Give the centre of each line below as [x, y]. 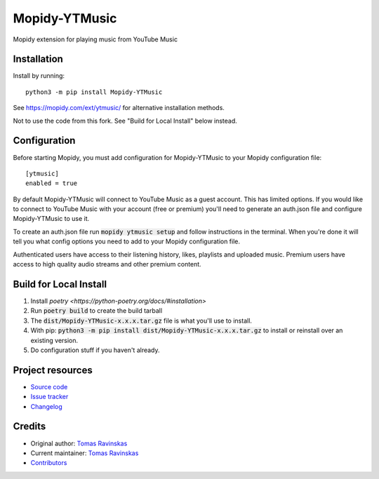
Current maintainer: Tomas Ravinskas [85, 453]
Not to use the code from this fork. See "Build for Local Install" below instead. [125, 121]
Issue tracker [49, 397]
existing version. [54, 340]
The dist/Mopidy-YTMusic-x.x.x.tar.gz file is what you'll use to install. [141, 321]
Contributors [49, 463]
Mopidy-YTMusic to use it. [51, 219]
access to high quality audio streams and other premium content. [107, 264]
